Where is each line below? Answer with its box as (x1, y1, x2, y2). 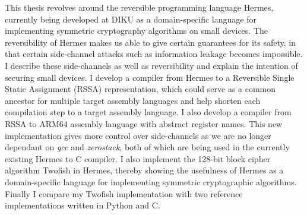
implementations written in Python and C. (5, 199, 160, 211)
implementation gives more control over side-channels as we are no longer (5, 129, 271, 141)
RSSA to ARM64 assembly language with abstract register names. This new (5, 117, 283, 129)
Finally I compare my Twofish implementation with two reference (5, 187, 243, 200)
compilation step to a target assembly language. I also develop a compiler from (5, 106, 292, 118)
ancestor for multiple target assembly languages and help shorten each (5, 94, 261, 106)
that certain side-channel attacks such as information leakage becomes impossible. (5, 48, 303, 60)
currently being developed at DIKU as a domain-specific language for (5, 12, 257, 25)
